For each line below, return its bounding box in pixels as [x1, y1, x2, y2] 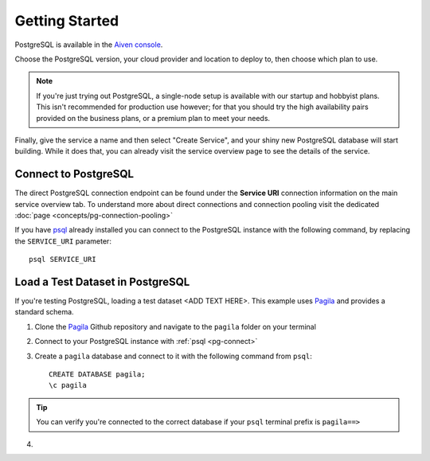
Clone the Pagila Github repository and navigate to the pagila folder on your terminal [34, 322, 316, 331]
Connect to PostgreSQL [14, 167, 135, 181]
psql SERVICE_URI [29, 255, 96, 264]
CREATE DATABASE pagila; [49, 370, 146, 378]
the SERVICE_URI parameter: [14, 236, 111, 246]
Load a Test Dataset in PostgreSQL [14, 275, 190, 288]
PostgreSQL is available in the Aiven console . [14, 40, 163, 49]
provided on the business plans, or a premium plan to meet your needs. [36, 113, 271, 123]
